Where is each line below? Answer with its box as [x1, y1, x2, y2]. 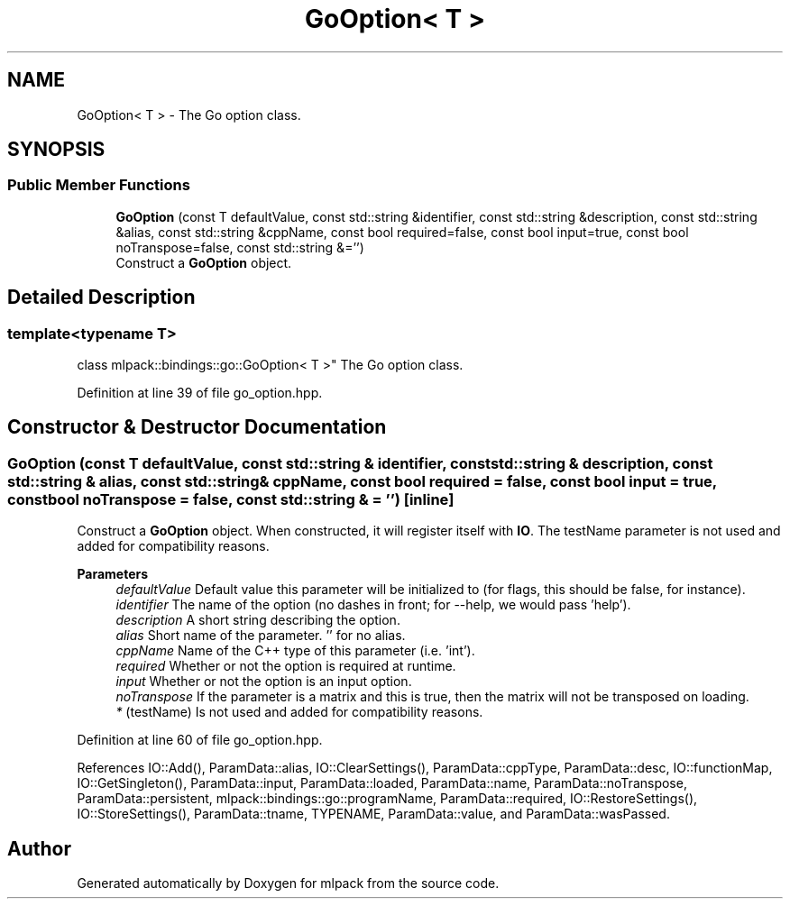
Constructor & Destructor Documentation [7, 416, 387, 439]
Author [7, 837, 71, 860]
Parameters [77, 566, 149, 582]
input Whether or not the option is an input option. [115, 673, 412, 690]
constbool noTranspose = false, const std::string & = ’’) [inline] [7, 490, 455, 508]
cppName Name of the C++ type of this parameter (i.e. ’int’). [115, 643, 475, 659]
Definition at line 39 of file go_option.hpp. [77, 385, 323, 401]
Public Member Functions [7, 176, 190, 195]
